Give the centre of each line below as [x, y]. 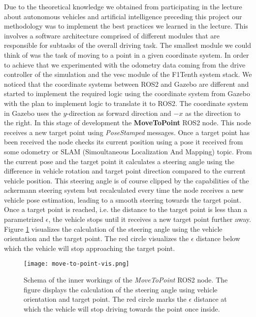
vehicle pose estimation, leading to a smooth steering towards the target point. [123, 199]
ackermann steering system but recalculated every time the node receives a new [124, 190]
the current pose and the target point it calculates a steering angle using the [119, 161]
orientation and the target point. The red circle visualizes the [96, 238]
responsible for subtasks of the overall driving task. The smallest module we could [128, 45]
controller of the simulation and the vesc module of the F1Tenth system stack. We [128, 74]
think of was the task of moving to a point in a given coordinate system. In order [127, 54]
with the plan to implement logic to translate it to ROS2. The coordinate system [126, 103]
